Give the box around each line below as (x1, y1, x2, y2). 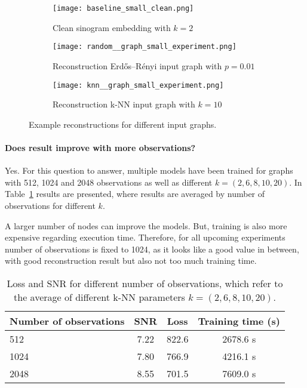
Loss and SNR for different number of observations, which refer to (7, 276, 283, 290)
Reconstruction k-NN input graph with (53, 98, 195, 110)
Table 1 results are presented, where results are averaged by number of (5, 187, 265, 200)
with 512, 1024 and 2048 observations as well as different (5, 175, 213, 188)
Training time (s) (198, 313, 280, 328)
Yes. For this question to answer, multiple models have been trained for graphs (5, 164, 293, 177)
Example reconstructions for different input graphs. (29, 118, 217, 130)
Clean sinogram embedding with (53, 21, 171, 33)
